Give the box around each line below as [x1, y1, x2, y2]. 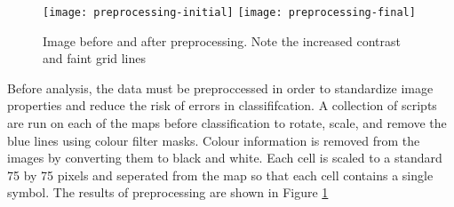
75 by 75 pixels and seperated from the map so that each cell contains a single [7, 165, 434, 184]
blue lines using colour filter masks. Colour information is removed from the [7, 131, 420, 149]
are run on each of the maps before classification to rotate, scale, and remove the [7, 114, 447, 132]
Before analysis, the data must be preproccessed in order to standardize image [7, 78, 434, 97]
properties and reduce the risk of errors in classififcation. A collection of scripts [7, 96, 437, 115]
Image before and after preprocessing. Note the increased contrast [43, 31, 402, 50]
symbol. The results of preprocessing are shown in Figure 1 [7, 183, 329, 202]
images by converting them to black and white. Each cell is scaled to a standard [7, 148, 442, 167]
